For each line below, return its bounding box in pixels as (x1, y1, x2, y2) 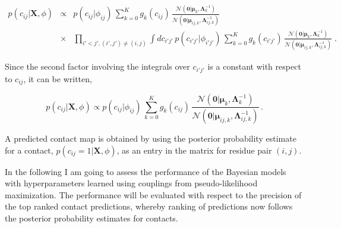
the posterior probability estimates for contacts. (5, 212, 178, 224)
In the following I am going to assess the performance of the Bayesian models (5, 165, 286, 177)
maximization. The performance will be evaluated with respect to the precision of (5, 188, 302, 201)
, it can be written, (23, 72, 92, 85)
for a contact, (5, 143, 53, 156)
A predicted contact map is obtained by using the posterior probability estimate (5, 132, 296, 145)
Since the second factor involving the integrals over (5, 60, 190, 73)
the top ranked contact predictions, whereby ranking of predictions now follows (5, 200, 293, 213)
